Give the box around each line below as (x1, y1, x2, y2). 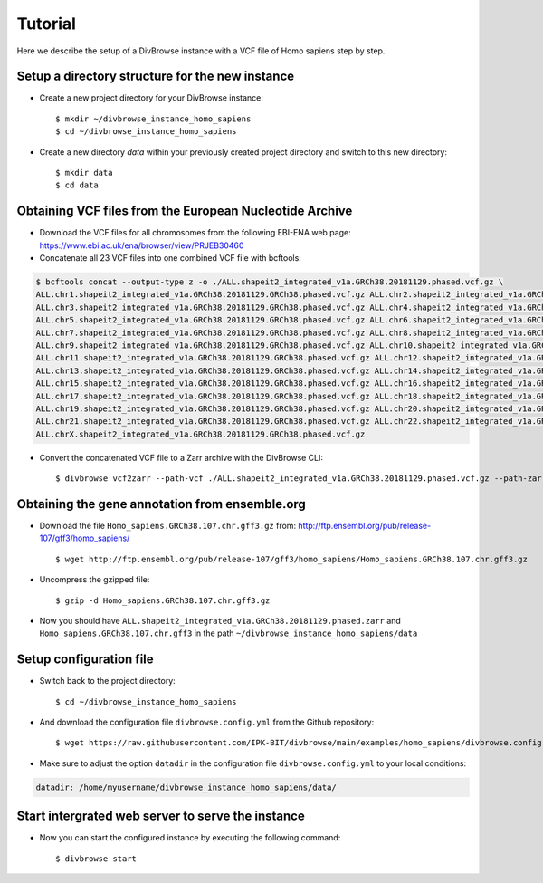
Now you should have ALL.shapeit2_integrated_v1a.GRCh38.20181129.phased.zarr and (39, 616, 402, 626)
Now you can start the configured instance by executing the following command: (39, 832, 341, 843)
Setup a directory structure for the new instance (16, 69, 294, 84)
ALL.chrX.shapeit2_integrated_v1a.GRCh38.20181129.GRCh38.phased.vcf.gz (35, 428, 366, 439)
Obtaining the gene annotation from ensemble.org (16, 496, 307, 512)
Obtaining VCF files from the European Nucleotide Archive (16, 204, 353, 219)
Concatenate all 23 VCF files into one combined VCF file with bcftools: (39, 253, 302, 264)
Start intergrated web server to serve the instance (16, 809, 305, 824)
